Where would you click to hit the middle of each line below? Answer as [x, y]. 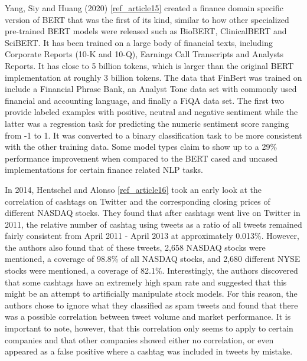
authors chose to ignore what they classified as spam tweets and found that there [151, 305]
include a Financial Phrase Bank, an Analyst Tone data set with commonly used [151, 89]
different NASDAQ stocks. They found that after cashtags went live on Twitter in [153, 213]
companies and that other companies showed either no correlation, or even [139, 339]
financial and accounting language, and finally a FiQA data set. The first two [145, 100]
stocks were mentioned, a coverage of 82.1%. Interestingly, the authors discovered [151, 270]
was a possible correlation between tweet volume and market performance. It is [148, 316]
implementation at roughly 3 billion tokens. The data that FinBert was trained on [153, 77]
